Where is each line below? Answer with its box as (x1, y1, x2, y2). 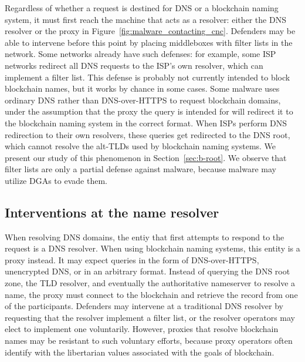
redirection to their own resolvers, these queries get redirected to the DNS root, (5, 128, 290, 140)
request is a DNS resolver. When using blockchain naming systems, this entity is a (5, 242, 300, 254)
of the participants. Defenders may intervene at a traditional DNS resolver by (5, 300, 283, 312)
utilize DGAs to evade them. (5, 174, 107, 186)
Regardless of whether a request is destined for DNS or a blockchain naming (5, 2, 279, 14)
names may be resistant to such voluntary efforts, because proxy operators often (5, 334, 293, 347)
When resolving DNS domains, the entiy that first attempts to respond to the (5, 230, 284, 243)
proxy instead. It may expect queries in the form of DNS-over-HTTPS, (5, 253, 259, 266)
